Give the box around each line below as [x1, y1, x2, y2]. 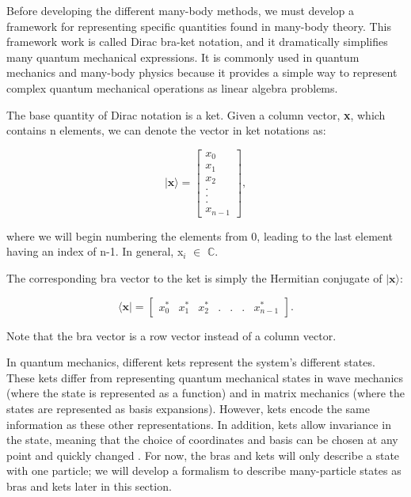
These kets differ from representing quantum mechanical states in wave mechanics [6, 369, 404, 385]
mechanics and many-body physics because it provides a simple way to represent [6, 64, 398, 81]
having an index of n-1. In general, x [6, 243, 184, 260]
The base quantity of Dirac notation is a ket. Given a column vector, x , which [6, 106, 386, 123]
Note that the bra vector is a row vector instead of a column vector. [6, 327, 337, 343]
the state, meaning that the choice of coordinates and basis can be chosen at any [6, 431, 398, 448]
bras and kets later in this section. [6, 477, 172, 494]
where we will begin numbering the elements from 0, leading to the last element [6, 227, 393, 244]
